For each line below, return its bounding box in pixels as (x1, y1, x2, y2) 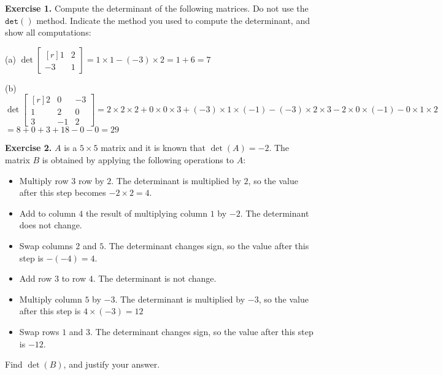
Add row (19, 272, 52, 285)
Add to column (19, 206, 76, 219)
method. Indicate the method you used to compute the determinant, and (36, 14, 310, 26)
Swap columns (19, 239, 73, 252)
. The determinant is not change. (93, 272, 217, 285)
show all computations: (5, 26, 91, 39)
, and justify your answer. (63, 358, 160, 371)
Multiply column (19, 292, 82, 305)
